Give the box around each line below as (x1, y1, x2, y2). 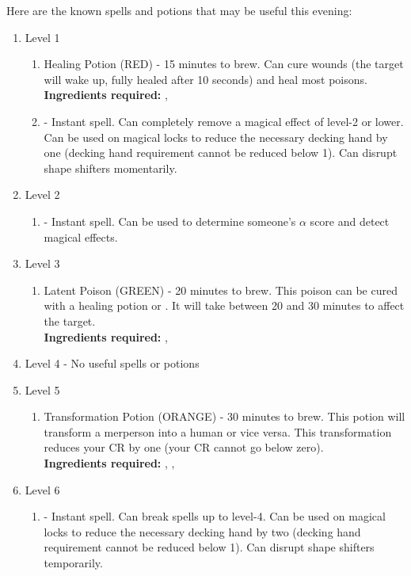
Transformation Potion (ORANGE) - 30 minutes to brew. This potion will (44, 408, 405, 425)
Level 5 (25, 381, 60, 398)
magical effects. (44, 228, 118, 245)
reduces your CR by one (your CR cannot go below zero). (44, 439, 324, 456)
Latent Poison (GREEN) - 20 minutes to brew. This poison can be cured (44, 281, 398, 298)
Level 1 (25, 29, 60, 45)
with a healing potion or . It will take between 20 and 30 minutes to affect (44, 297, 405, 314)
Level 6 (25, 481, 60, 498)
